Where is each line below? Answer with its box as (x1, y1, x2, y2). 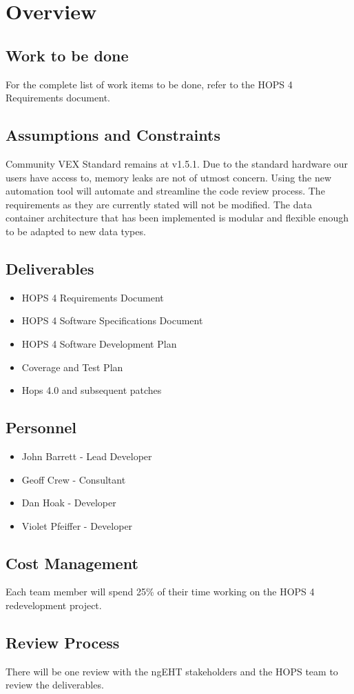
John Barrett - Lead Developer (21, 448, 152, 463)
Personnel (6, 417, 77, 438)
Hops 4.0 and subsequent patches (21, 383, 162, 397)
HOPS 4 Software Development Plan (21, 336, 177, 350)
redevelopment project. (6, 598, 102, 613)
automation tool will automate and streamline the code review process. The (6, 184, 325, 198)
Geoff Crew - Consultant (21, 472, 126, 486)
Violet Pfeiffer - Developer (21, 518, 133, 533)
